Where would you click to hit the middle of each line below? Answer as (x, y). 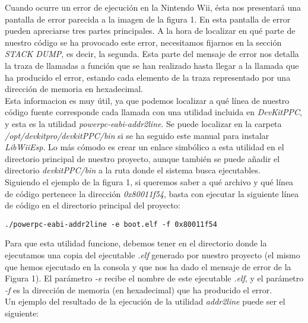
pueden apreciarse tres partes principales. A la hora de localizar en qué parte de (150, 31)
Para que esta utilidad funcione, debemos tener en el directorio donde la (136, 243)
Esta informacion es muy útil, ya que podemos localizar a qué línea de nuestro (147, 100)
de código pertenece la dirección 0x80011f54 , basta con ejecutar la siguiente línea (152, 193)
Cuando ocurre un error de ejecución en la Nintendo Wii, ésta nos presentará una (153, 7)
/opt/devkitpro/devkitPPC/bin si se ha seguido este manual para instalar (137, 135)
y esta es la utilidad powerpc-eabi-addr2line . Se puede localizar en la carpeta (143, 123)
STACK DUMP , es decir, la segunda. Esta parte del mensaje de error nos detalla (152, 54)
